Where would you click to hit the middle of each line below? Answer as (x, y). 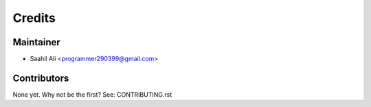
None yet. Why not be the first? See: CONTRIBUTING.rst (92, 94)
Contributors (41, 78)
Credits (34, 18)
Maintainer (37, 42)
